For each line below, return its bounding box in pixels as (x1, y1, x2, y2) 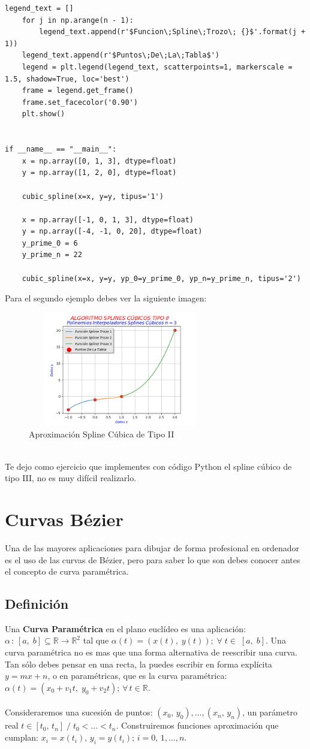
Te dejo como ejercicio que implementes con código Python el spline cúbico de (5, 460, 292, 472)
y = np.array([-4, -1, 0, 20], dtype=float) (22, 227, 203, 236)
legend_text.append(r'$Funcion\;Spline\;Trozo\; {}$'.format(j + (39, 28, 306, 37)
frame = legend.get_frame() (22, 86, 134, 95)
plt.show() (22, 110, 65, 119)
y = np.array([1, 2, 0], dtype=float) (22, 168, 177, 177)
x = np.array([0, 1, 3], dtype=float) (22, 156, 177, 165)
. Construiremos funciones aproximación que (116, 719, 279, 732)
